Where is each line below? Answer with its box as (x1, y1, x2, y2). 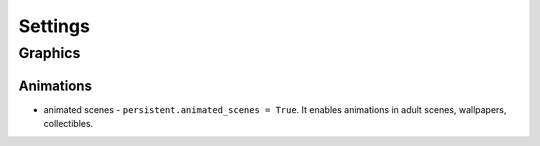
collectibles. (43, 118, 94, 130)
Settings (18, 15, 90, 37)
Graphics (18, 44, 81, 62)
